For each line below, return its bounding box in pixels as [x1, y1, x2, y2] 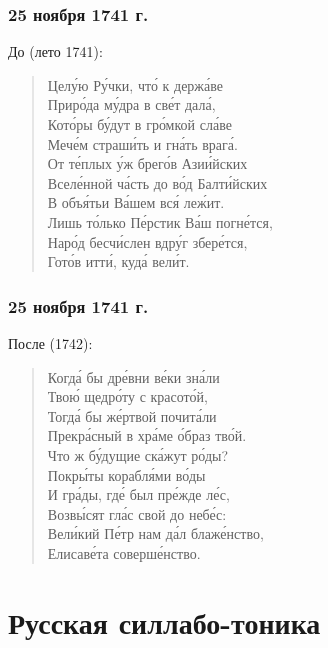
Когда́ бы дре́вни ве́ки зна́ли [47, 366, 220, 387]
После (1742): [8, 332, 93, 353]
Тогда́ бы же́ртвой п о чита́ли [47, 405, 217, 426]
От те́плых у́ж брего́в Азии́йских [47, 153, 248, 174]
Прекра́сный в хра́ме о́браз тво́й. [47, 425, 247, 446]
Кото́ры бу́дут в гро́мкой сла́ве [47, 114, 232, 134]
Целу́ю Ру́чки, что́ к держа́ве [47, 74, 223, 95]
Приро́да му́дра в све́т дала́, [47, 94, 216, 115]
